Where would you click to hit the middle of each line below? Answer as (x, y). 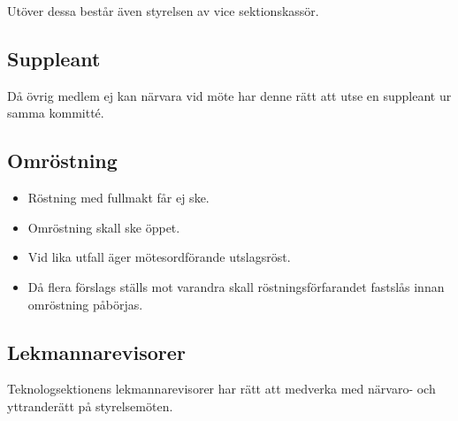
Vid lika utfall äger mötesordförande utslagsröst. (159, 257)
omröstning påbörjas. (85, 304)
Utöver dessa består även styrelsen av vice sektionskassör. (163, 11)
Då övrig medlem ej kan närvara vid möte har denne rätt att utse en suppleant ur (229, 95)
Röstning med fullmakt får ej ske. (118, 198)
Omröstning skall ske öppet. (104, 227)
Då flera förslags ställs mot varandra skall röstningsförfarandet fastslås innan (236, 286)
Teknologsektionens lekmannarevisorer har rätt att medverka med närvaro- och (221, 389)
